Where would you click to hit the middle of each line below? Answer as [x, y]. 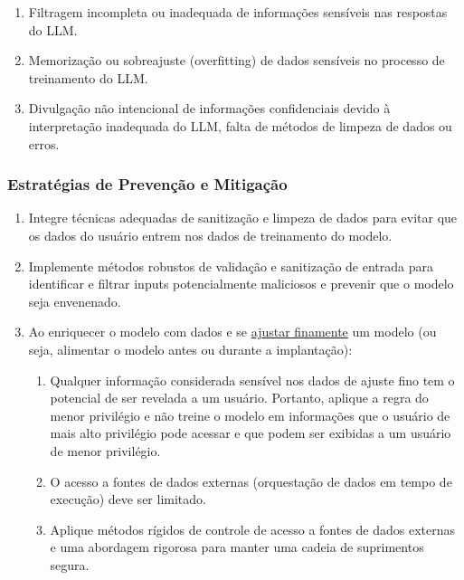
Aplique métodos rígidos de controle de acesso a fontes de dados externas [253, 529]
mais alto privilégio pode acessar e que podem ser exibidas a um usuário [251, 433]
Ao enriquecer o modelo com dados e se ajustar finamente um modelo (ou [232, 332]
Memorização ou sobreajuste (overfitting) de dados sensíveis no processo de [237, 60]
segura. [70, 564]
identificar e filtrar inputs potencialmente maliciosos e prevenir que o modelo [241, 284]
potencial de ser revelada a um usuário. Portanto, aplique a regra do [239, 398]
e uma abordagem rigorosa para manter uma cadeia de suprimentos [237, 547]
